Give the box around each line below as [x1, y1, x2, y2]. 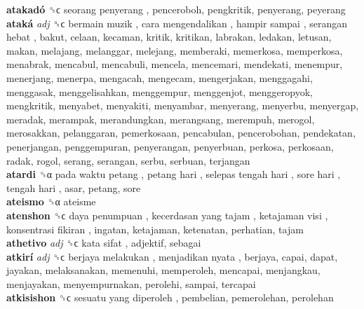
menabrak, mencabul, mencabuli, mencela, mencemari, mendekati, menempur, [6, 57, 343, 71]
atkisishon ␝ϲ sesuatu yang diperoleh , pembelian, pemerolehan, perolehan [6, 290, 334, 305]
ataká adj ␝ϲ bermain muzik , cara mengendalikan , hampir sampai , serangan [6, 15, 348, 30]
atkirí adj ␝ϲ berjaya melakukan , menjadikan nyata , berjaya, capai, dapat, [6, 249, 338, 263]
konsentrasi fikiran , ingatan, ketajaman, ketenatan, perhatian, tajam [6, 221, 304, 236]
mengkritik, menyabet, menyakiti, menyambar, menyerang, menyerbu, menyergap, [6, 98, 359, 113]
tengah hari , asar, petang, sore [6, 180, 141, 195]
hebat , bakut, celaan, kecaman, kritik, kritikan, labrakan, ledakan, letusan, [6, 29, 332, 44]
